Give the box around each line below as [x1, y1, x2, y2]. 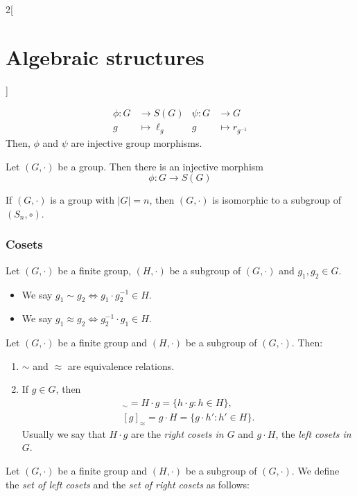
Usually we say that [21, 426, 106, 441]
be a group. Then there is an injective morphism [58, 159, 263, 173]
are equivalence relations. [67, 358, 175, 373]
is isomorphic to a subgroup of [212, 193, 342, 207]
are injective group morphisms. [71, 136, 202, 150]
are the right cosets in [131, 426, 224, 441]
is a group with [50, 193, 114, 207]
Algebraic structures [6, 42, 204, 71]
